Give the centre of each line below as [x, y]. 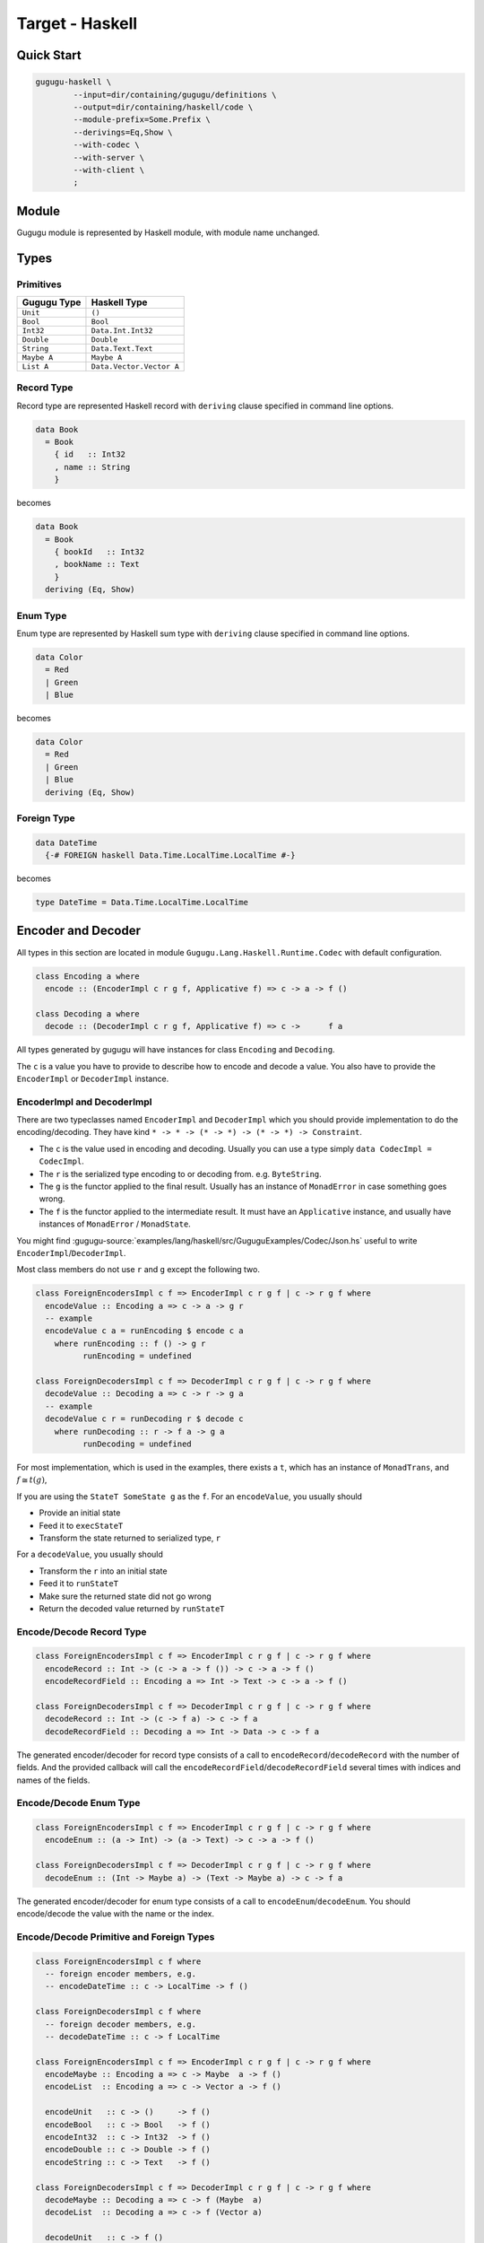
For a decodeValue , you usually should [90, 1554]
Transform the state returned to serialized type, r [130, 1538]
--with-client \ [109, 170]
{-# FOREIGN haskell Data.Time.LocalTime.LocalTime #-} [170, 855]
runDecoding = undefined [137, 1444]
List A [35, 367]
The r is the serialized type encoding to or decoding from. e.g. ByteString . [180, 1174]
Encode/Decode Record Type [82, 1631]
